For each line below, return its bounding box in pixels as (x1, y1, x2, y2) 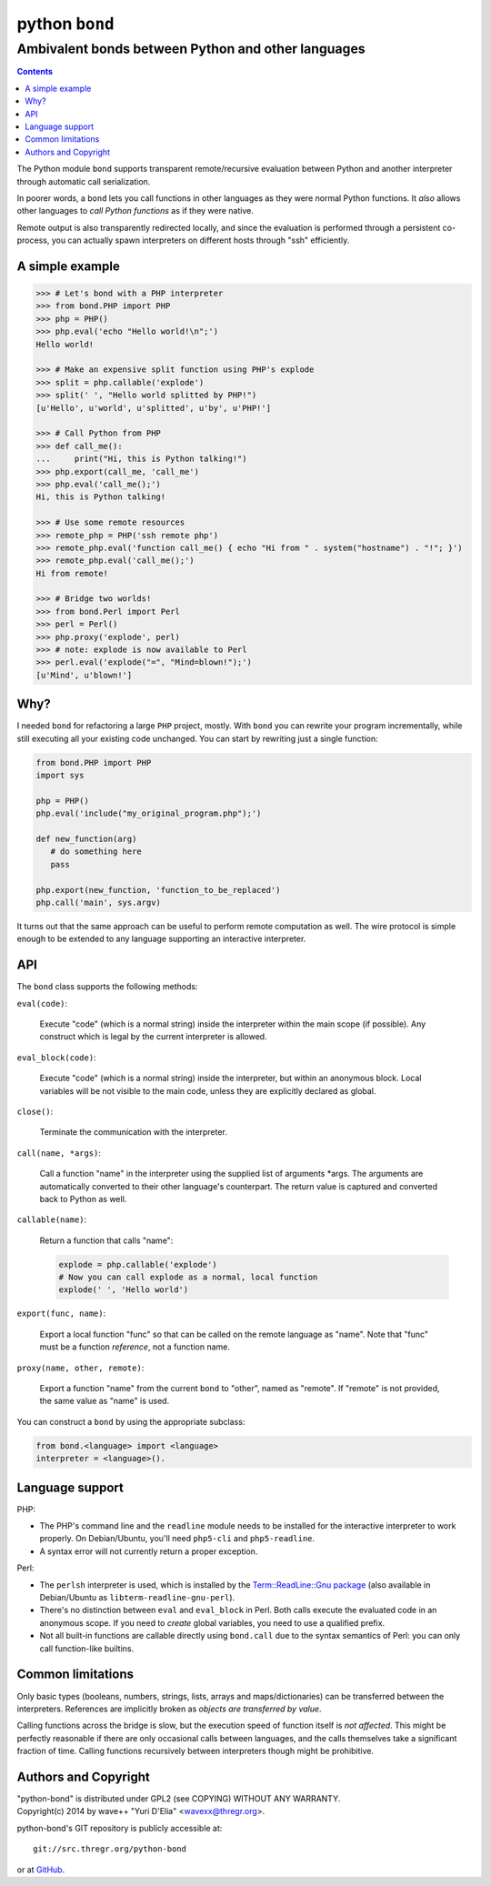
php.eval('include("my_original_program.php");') (35, 808, 262, 818)
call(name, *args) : (16, 1147, 102, 1159)
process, (16, 235, 50, 246)
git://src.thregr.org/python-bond (33, 1844, 186, 1854)
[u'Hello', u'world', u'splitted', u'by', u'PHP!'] (35, 403, 272, 413)
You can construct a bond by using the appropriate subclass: (16, 1416, 245, 1427)
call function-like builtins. (39, 1642, 135, 1654)
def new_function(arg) (35, 834, 137, 845)
